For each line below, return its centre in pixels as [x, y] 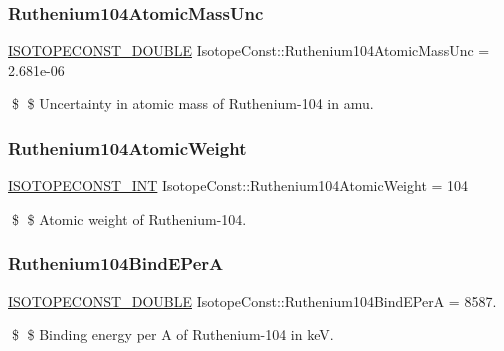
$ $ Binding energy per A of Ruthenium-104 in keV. [172, 334]
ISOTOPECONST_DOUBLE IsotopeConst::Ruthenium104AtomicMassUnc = [249, 50]
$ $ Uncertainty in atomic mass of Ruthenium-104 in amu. [192, 103]
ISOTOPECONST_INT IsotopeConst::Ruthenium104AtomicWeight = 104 [238, 185]
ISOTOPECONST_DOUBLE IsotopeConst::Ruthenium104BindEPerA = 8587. [252, 300]
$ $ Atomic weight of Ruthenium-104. [129, 218]
